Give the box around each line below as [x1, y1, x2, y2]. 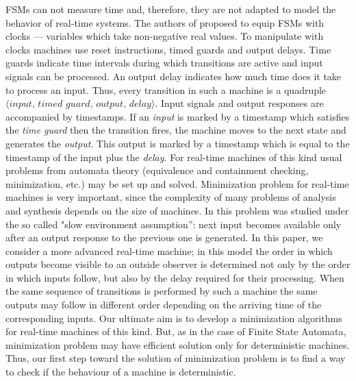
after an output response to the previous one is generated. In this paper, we [5, 230, 323, 245]
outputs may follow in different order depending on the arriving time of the [5, 297, 322, 312]
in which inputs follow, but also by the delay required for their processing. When [5, 270, 344, 284]
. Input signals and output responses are [155, 96, 324, 110]
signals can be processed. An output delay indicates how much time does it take [5, 69, 342, 83]
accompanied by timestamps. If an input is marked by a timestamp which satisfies [5, 109, 350, 123]
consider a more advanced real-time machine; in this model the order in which [5, 243, 333, 258]
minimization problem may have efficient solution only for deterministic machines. [5, 337, 350, 352]
